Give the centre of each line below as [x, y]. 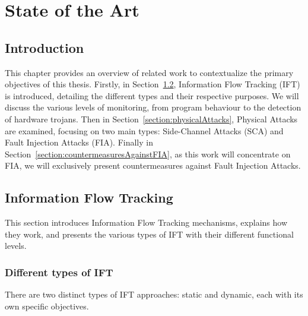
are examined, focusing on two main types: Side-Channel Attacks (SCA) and [144, 130]
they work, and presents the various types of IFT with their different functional [149, 234]
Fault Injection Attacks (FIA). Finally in [79, 142]
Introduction [45, 47]
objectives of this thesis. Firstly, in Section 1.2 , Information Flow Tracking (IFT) [153, 84]
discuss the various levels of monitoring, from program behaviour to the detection [153, 107]
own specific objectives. [47, 306]
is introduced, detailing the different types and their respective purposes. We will [152, 95]
